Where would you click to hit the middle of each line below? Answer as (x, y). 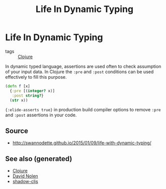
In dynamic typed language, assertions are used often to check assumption (83, 66)
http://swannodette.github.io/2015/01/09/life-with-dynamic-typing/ (82, 143)
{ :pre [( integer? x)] (32, 91)
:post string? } (28, 96)
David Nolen (25, 176)
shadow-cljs (25, 181)
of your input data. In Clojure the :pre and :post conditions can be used (79, 72)
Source (17, 131)
